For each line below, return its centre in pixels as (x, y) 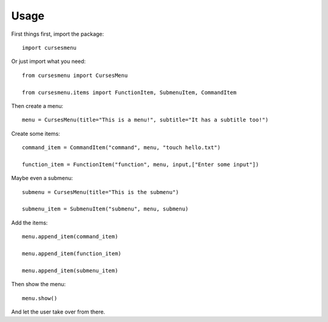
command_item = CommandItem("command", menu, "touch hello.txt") (121, 148)
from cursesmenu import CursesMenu (75, 75)
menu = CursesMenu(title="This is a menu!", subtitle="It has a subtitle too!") (145, 120)
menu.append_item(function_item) (72, 253)
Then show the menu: (39, 284)
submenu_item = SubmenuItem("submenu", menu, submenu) (105, 209)
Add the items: (29, 223)
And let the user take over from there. (58, 312)
